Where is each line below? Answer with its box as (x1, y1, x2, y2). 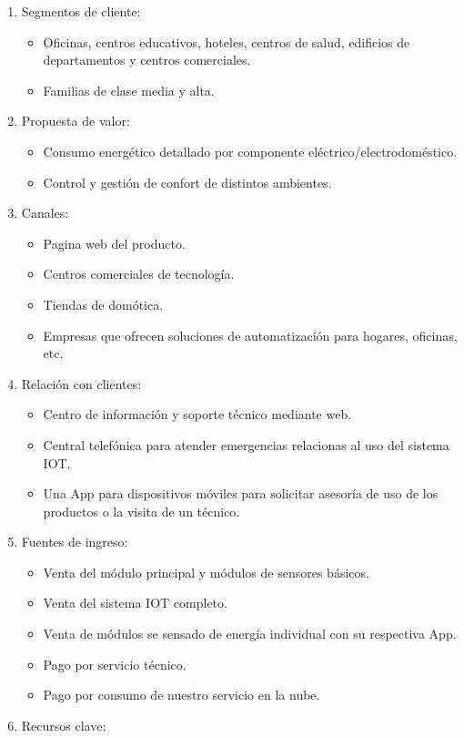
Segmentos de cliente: (21, 2, 141, 20)
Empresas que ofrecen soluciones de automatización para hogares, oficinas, (43, 325, 458, 344)
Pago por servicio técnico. (43, 654, 187, 673)
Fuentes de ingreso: (21, 532, 128, 551)
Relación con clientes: (21, 374, 142, 393)
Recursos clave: (21, 715, 106, 734)
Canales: (21, 203, 69, 222)
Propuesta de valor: (21, 111, 130, 130)
